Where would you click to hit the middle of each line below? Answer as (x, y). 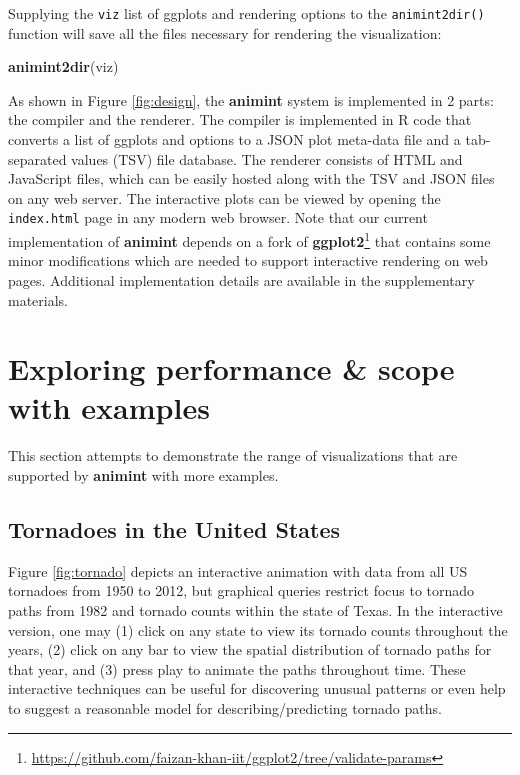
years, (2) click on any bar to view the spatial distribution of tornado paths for (250, 649)
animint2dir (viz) (63, 66)
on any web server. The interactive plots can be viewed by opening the (224, 197)
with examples (109, 407)
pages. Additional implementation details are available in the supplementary (241, 279)
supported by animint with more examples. (143, 475)
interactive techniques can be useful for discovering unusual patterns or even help (257, 688)
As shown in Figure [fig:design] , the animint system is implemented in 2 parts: (251, 99)
